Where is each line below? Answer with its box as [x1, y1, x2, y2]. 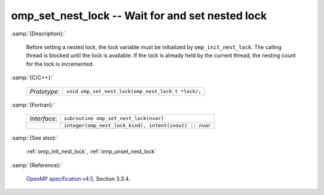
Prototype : [29, 87, 60, 95]
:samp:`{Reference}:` [11, 161, 63, 169]
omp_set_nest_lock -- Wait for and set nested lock [11, 9, 267, 22]
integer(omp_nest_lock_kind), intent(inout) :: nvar [64, 122, 211, 128]
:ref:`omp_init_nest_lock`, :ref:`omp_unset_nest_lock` [26, 148, 157, 155]
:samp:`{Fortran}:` [11, 101, 55, 108]
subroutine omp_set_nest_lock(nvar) [64, 115, 164, 122]
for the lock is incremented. [26, 60, 94, 67]
